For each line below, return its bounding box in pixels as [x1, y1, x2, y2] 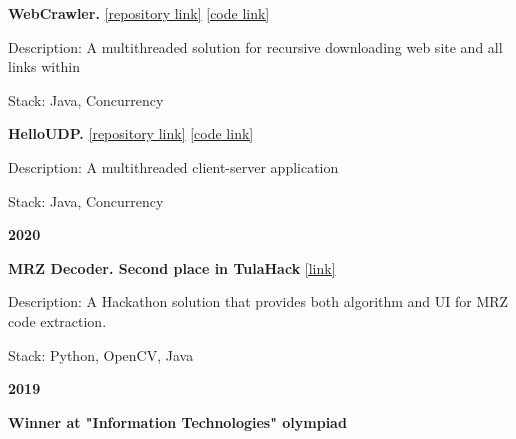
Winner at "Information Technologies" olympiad [8, 411, 347, 432]
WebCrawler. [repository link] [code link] [8, 3, 270, 23]
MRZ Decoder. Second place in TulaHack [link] [8, 257, 336, 278]
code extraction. [8, 310, 107, 331]
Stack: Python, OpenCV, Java [8, 344, 194, 365]
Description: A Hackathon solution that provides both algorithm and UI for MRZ [8, 291, 509, 312]
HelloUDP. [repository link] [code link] [8, 123, 254, 144]
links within [8, 56, 81, 77]
